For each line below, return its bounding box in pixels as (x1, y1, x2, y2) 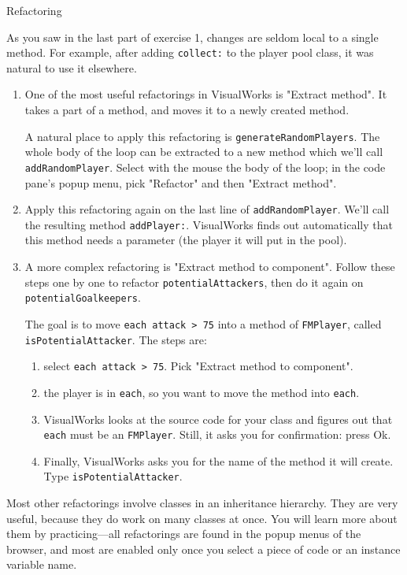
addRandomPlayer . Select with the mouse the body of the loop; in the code (24, 158, 386, 175)
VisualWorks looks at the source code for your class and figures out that (43, 410, 393, 427)
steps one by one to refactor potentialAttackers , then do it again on (24, 273, 364, 290)
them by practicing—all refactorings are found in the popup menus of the (6, 525, 361, 542)
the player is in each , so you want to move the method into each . (43, 384, 360, 400)
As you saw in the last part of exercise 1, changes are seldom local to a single (6, 28, 379, 45)
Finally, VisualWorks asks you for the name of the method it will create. (43, 452, 394, 469)
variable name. (6, 556, 77, 573)
